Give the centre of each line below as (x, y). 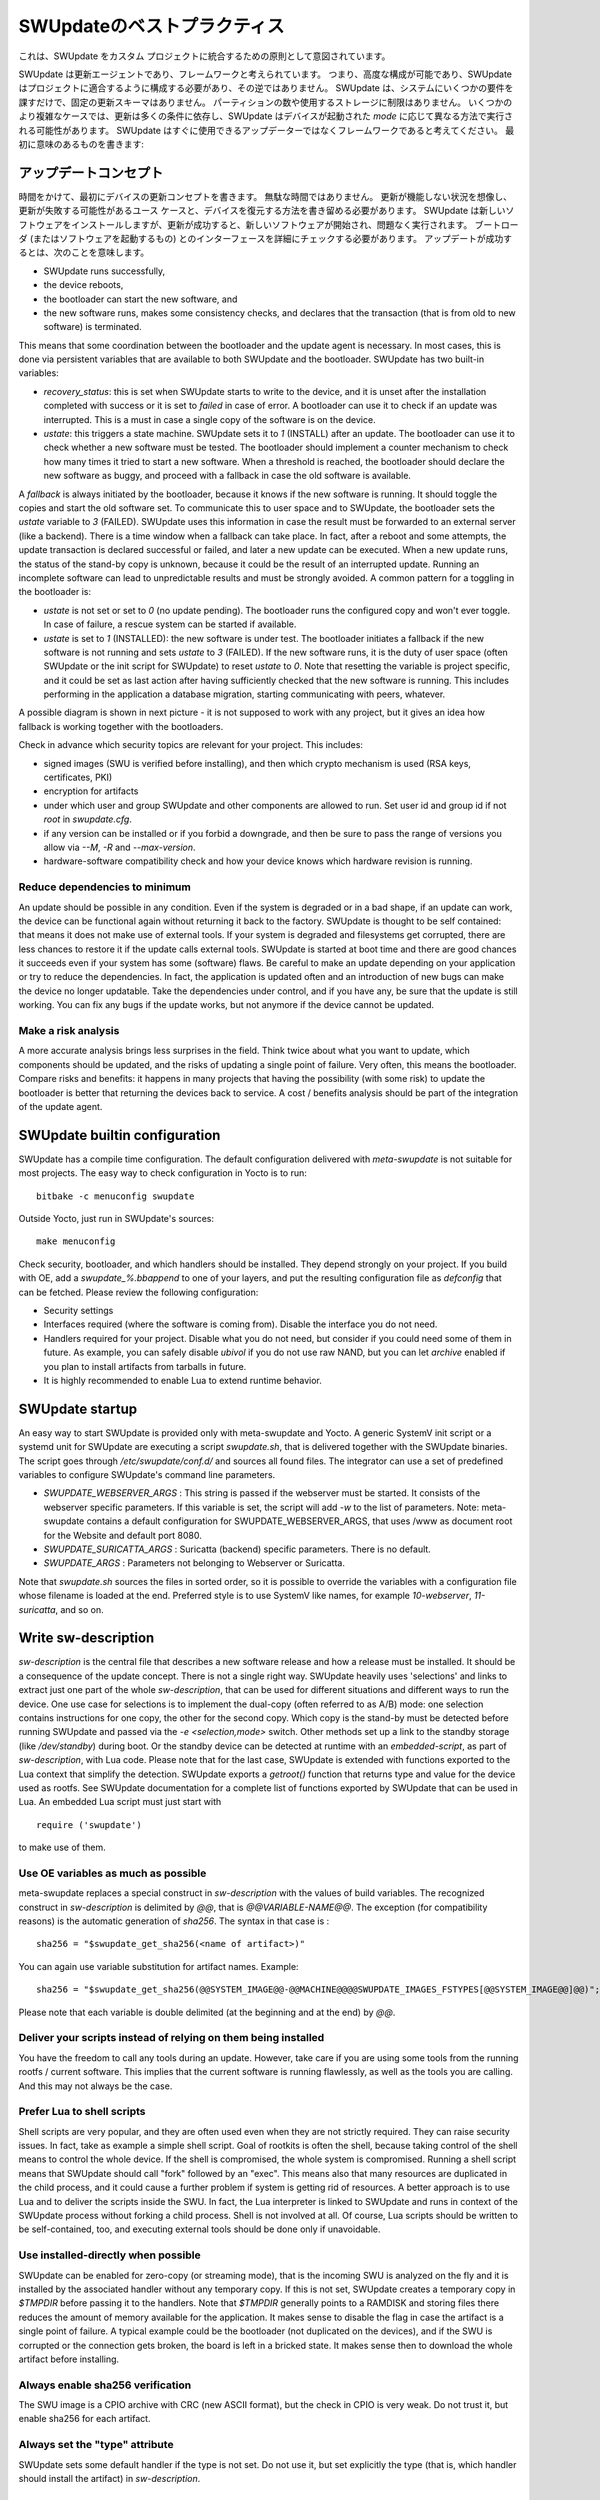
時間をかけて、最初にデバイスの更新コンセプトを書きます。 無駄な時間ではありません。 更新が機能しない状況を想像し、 (265, 196)
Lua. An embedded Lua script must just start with (120, 1802)
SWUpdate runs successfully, (104, 271)
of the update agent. (60, 1106)
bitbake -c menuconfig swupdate (115, 1196)
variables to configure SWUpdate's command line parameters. (147, 1475)
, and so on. (79, 1609)
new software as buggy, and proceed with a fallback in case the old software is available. (227, 476)
